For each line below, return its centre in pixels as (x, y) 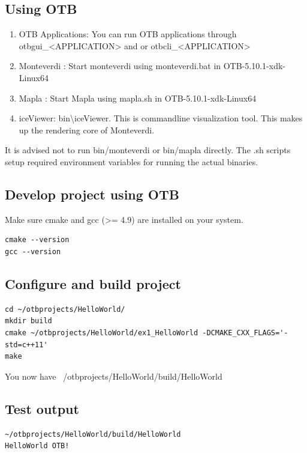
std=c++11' (26, 345)
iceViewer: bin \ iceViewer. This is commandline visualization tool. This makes (161, 118)
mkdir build (28, 321)
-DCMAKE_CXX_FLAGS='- (245, 333)
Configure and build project (93, 283)
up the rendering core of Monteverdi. (87, 129)
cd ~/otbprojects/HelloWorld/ (65, 309)
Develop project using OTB (92, 194)
